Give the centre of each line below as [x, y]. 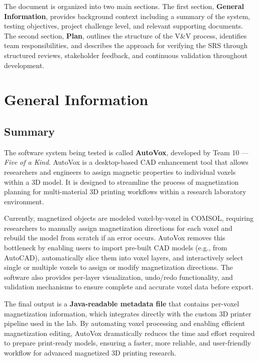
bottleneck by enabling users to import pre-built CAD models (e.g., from [116, 248]
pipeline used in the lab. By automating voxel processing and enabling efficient [125, 323]
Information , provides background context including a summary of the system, [127, 16]
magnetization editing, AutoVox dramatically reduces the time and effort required [129, 333]
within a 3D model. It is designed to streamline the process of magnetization [121, 182]
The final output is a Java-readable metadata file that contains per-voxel [122, 304]
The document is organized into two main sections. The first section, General [124, 6]
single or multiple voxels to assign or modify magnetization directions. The [118, 267]
